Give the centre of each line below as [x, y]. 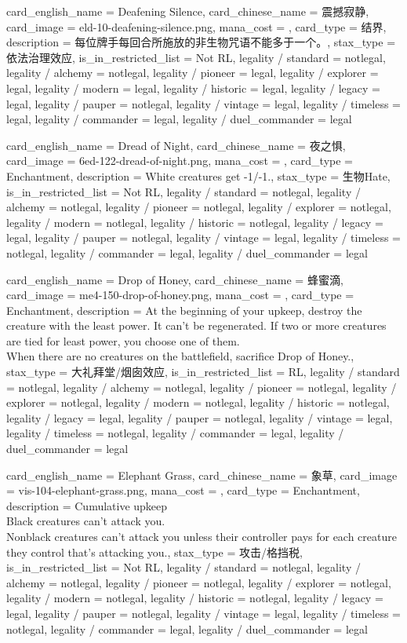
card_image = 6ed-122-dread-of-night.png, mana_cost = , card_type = [180, 161]
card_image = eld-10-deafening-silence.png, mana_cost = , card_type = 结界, [196, 26]
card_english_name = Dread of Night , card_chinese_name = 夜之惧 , [176, 145]
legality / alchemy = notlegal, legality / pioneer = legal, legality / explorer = [193, 73]
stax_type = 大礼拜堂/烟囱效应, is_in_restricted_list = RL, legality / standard [203, 372]
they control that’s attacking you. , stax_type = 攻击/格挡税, [154, 552]
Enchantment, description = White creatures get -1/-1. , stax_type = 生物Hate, [198, 175]
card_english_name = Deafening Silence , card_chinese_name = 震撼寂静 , [188, 11]
